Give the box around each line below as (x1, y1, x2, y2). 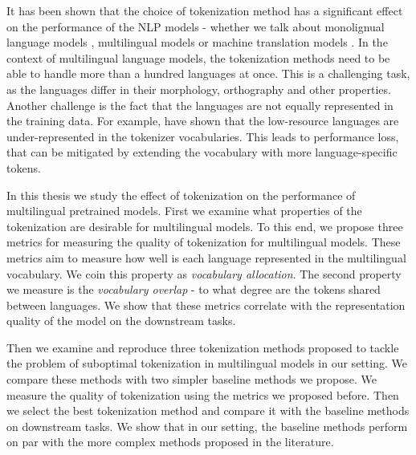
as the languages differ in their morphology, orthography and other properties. (6, 80, 391, 97)
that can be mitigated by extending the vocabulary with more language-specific (6, 144, 398, 160)
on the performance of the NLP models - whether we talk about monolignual (6, 18, 385, 35)
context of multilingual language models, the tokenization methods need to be (6, 49, 390, 66)
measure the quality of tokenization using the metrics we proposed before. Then (6, 386, 399, 403)
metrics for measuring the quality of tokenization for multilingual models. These (6, 234, 401, 250)
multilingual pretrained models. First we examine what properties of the (6, 202, 362, 219)
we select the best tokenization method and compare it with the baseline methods (6, 402, 410, 419)
